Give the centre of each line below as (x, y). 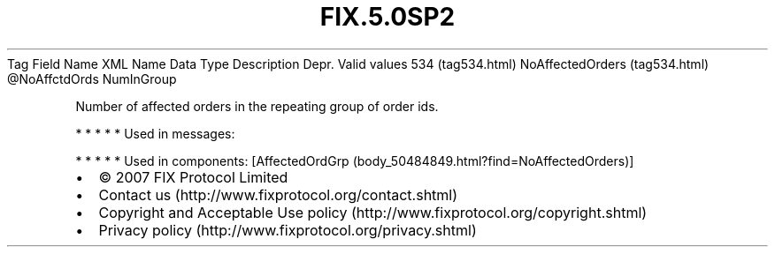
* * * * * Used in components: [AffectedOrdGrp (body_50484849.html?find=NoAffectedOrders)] (355, 161)
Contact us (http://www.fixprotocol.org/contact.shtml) (278, 194)
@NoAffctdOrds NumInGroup (92, 78)
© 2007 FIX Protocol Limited (193, 177)
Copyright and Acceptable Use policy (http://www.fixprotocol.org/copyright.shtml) (373, 212)
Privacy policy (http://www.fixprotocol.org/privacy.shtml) (288, 230)
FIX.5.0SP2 (387, 17)
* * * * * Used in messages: (155, 133)
